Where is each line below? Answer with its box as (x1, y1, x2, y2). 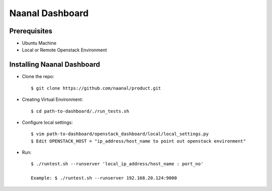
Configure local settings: (22, 119, 73, 125)
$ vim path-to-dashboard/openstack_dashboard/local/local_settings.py (31, 131, 209, 137)
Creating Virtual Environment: (22, 96, 83, 103)
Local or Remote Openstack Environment (22, 47, 107, 53)
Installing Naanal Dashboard (9, 60, 100, 69)
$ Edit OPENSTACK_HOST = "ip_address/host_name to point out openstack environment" (31, 138, 246, 144)
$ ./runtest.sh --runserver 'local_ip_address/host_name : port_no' (31, 161, 203, 167)
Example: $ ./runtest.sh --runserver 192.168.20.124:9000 (31, 175, 177, 181)
